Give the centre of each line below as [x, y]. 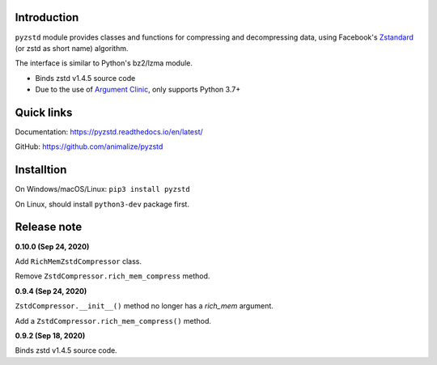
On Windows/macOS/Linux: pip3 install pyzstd [102, 189]
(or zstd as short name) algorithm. [72, 48]
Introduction [47, 17]
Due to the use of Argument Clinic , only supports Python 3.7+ [138, 90]
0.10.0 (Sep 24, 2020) [52, 246]
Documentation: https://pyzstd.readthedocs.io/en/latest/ [109, 132]
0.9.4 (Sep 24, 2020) [51, 291]
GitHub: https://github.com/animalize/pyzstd [89, 146]
